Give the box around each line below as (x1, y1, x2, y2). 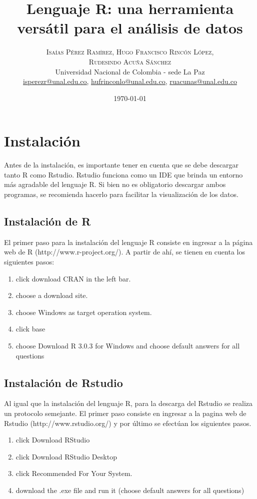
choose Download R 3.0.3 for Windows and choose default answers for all (15, 340, 240, 350)
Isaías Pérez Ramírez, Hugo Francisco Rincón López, (46, 46, 214, 57)
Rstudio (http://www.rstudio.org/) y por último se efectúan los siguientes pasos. (4, 417, 251, 428)
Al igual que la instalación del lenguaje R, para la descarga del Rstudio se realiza (4, 398, 253, 408)
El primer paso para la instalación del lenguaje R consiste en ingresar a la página (4, 236, 253, 247)
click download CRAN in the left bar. (15, 273, 131, 283)
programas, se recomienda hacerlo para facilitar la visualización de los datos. (4, 189, 238, 199)
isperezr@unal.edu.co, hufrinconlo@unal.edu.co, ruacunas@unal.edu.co (23, 76, 237, 86)
